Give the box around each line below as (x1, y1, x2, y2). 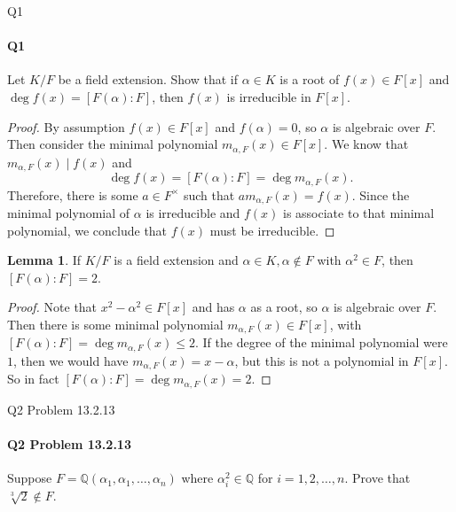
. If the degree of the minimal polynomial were (194, 333, 448, 352)
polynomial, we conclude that (7, 221, 168, 239)
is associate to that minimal (283, 203, 435, 221)
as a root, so (250, 298, 318, 316)
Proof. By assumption (7, 117, 125, 136)
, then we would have (13, 351, 129, 369)
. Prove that (344, 469, 411, 487)
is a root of (279, 70, 340, 89)
